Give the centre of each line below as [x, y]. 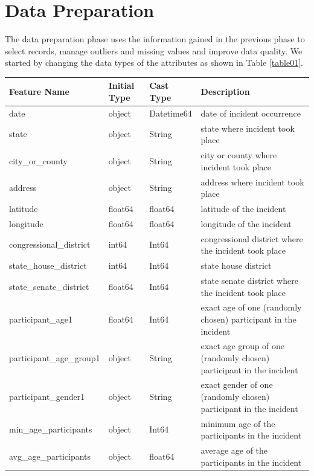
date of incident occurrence [251, 113]
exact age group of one [243, 346]
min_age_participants [51, 429]
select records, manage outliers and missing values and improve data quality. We [154, 50]
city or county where [239, 155]
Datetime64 [171, 113]
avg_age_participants [50, 456]
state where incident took [248, 128]
